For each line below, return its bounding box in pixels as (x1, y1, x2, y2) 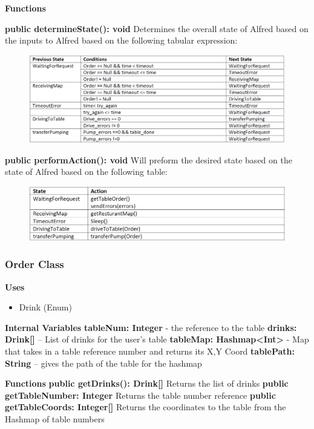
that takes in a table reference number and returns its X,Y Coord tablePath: (5, 344, 295, 357)
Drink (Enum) (19, 301, 72, 313)
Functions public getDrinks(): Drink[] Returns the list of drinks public (5, 377, 289, 390)
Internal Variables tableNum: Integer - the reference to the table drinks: (5, 321, 297, 333)
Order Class (5, 257, 64, 272)
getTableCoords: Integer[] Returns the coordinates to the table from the (5, 401, 286, 413)
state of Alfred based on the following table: (5, 165, 168, 178)
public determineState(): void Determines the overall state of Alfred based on (5, 22, 309, 34)
